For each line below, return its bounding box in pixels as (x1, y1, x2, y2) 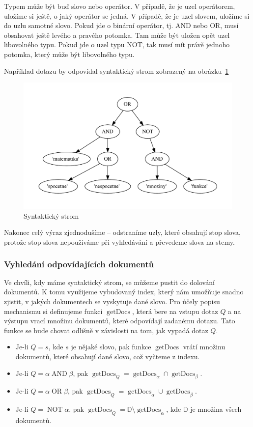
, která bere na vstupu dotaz (132, 306, 218, 316)
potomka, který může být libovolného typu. (4, 49, 135, 59)
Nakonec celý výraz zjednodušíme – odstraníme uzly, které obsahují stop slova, (4, 227, 241, 237)
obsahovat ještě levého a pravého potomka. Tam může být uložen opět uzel (4, 29, 230, 40)
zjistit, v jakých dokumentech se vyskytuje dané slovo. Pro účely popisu (4, 296, 220, 307)
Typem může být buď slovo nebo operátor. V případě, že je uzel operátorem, (4, 1, 235, 11)
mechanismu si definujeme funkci (4, 306, 103, 316)
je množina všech (190, 404, 242, 414)
